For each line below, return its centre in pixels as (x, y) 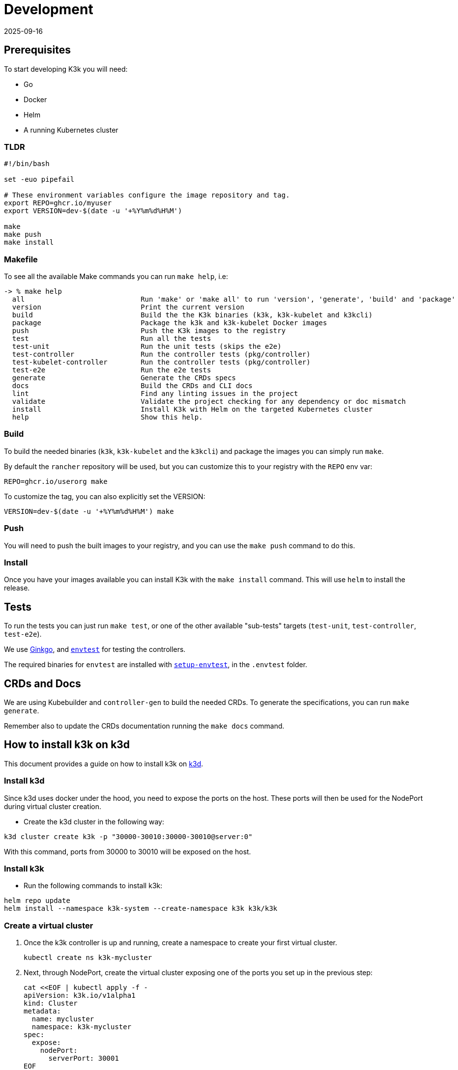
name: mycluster (63, 1019)
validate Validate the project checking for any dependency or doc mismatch (209, 402)
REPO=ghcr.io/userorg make (56, 481)
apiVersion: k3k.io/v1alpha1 (80, 996)
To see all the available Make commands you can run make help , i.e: (116, 277)
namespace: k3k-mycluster (82, 1027)
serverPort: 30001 (84, 1058)
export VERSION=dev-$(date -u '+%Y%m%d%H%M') (93, 211)
